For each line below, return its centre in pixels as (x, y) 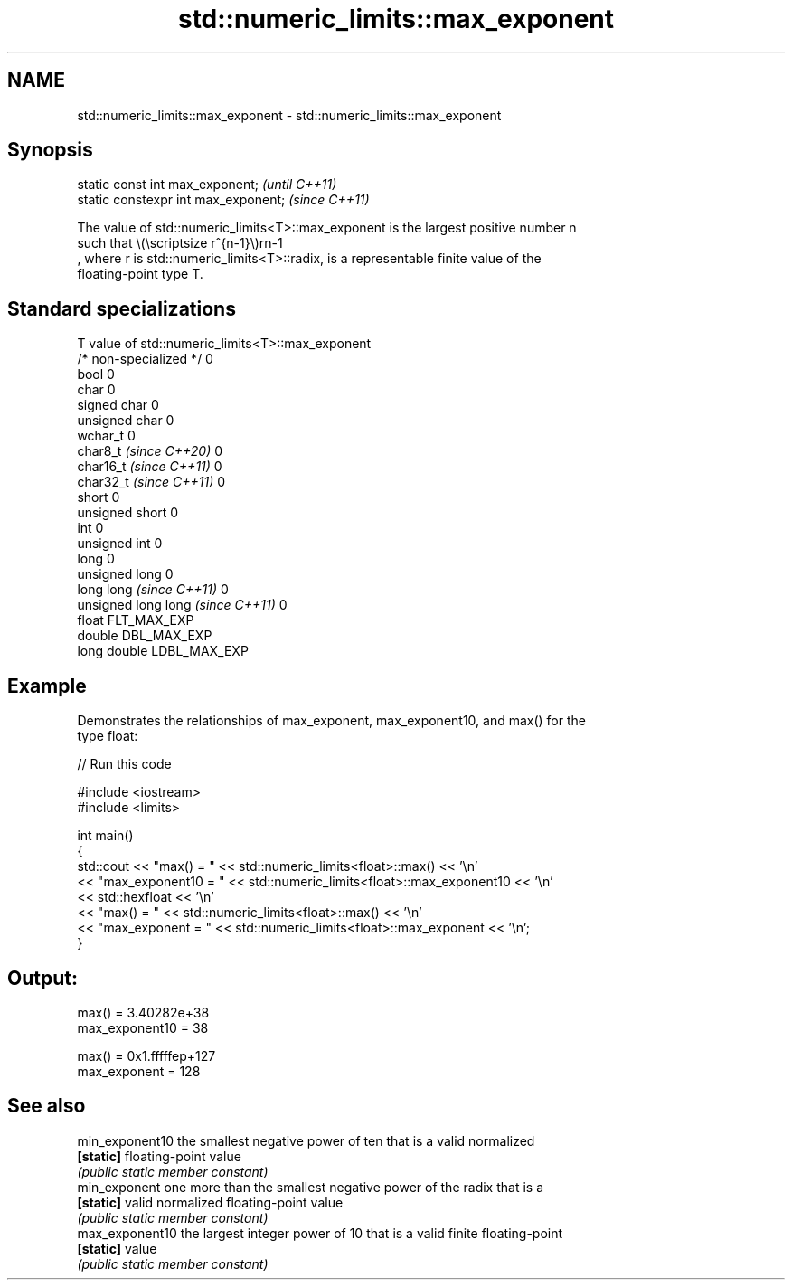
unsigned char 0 (126, 421)
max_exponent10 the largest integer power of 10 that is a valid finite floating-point (320, 1233)
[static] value (117, 1248)
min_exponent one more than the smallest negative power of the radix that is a (310, 1187)
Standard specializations (122, 308)
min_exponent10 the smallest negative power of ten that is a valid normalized (306, 1140)
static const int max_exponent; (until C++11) (207, 185)
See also (47, 1106)
